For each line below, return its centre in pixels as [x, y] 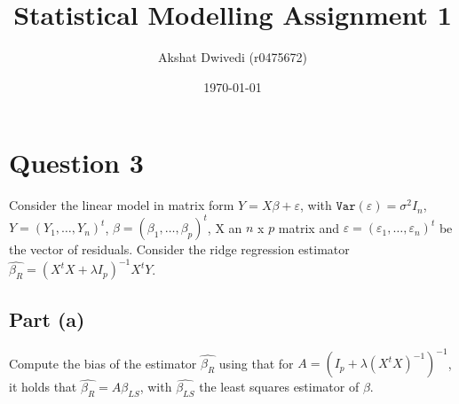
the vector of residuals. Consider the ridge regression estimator [179, 249]
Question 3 [76, 163]
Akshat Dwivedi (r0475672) [233, 57]
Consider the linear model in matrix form [122, 205]
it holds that [43, 387]
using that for [256, 363]
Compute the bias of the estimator [103, 363]
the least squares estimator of [279, 387]
